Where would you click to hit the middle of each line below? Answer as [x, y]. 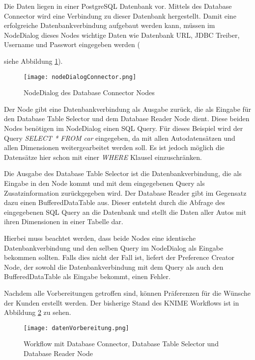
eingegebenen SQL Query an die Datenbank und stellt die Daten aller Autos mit [125, 212]
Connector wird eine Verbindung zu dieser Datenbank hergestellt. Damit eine [120, 15]
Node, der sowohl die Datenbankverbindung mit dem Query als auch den [114, 267]
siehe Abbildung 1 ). [33, 61]
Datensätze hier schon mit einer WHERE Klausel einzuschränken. [103, 157]
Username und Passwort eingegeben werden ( [72, 44]
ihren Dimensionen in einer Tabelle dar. [64, 221]
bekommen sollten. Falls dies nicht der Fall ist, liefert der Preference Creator [119, 257]
